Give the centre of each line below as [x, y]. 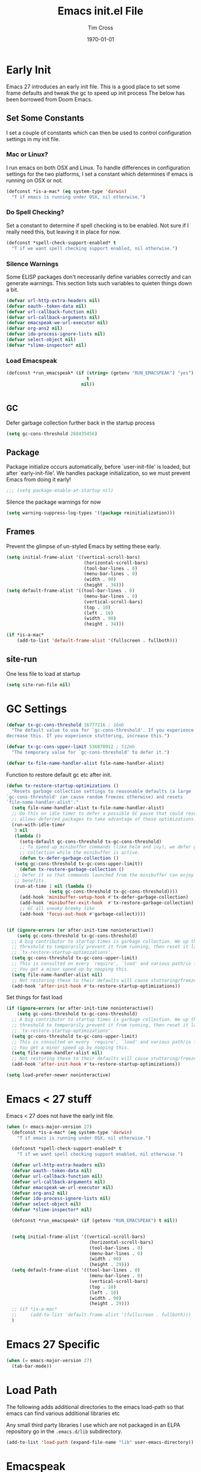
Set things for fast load [34, 997]
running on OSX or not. [34, 180]
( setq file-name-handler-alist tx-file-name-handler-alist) [88, 808]
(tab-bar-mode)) [32, 1366]
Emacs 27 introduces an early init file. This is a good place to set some [93, 86]
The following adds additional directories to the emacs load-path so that [95, 1407]
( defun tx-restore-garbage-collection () [72, 869]
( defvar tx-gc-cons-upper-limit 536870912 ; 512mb [71, 747]
